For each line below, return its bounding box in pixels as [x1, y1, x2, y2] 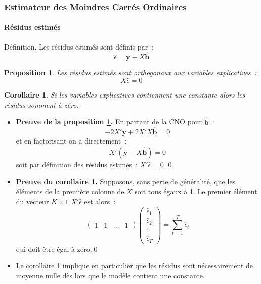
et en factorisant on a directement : [16, 135, 127, 146]
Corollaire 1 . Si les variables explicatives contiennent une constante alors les [4, 89, 245, 100]
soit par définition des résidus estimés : [16, 159, 138, 170]
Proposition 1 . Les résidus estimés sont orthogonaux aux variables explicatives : [4, 67, 257, 78]
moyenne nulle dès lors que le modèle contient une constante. [16, 270, 205, 280]
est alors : [84, 196, 116, 206]
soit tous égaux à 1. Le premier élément [135, 186, 257, 197]
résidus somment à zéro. [4, 99, 79, 110]
